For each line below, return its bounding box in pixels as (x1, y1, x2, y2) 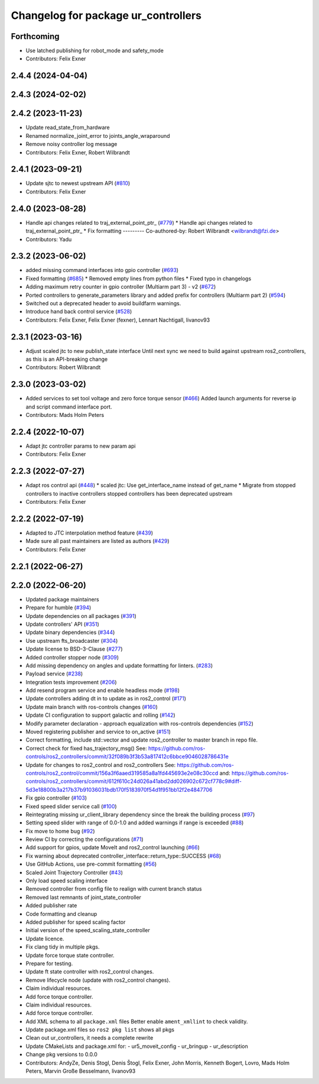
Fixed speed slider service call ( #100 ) (25, 803, 118, 810)
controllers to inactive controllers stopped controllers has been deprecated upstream (25, 490, 233, 497)
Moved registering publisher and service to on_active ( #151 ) (25, 728, 171, 736)
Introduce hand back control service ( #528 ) (25, 308, 132, 315)
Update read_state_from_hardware (25, 124, 110, 131)
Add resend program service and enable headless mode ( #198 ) (25, 687, 180, 694)
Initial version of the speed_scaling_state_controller (25, 927, 150, 934)
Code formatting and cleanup (25, 910, 97, 917)
